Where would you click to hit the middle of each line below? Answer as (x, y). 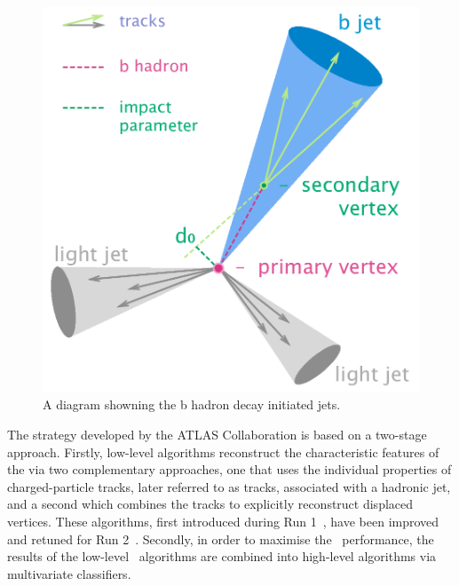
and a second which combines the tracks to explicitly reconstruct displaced (210, 504)
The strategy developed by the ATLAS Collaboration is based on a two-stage (217, 435)
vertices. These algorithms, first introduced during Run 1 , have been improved (223, 522)
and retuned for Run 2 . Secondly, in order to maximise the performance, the (221, 538)
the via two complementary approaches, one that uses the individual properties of (229, 469)
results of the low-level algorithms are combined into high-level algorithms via (222, 556)
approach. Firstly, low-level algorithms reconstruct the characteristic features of (223, 451)
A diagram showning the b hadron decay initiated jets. (192, 404)
